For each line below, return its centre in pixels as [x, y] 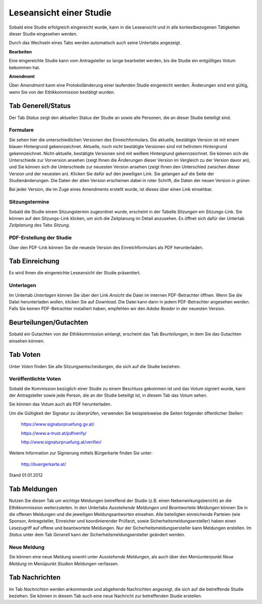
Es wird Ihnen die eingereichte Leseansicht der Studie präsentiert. [75, 273]
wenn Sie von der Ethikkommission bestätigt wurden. [62, 92]
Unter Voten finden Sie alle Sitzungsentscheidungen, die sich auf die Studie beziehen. [95, 366]
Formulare [21, 130]
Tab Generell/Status [40, 106]
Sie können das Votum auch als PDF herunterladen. [60, 404]
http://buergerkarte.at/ [44, 464]
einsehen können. [27, 341]
